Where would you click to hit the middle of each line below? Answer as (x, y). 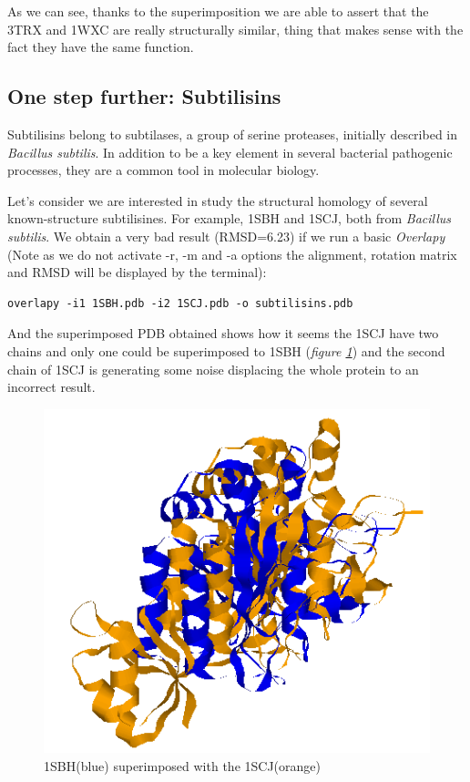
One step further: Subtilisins (144, 96)
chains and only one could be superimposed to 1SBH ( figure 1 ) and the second (226, 350)
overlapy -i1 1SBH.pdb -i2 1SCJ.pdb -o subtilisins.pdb (180, 303)
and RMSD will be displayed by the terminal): (137, 272)
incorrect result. (51, 387)
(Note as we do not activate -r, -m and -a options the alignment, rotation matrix (232, 254)
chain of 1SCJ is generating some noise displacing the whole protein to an (213, 369)
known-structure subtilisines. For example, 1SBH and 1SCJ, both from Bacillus (230, 218)
